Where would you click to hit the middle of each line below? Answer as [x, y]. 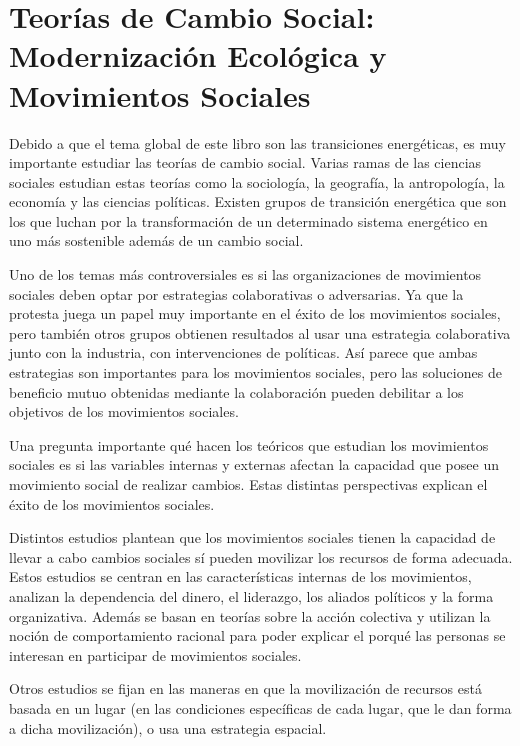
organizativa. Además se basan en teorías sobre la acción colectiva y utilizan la [250, 615]
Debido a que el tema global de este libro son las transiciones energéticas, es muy [257, 142]
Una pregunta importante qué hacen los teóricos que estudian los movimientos [249, 444]
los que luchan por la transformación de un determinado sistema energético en [248, 220]
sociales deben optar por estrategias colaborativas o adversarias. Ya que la [236, 293]
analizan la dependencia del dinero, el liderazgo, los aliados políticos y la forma [251, 595]
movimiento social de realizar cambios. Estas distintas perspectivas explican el [248, 484]
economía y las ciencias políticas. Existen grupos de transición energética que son [258, 201]
